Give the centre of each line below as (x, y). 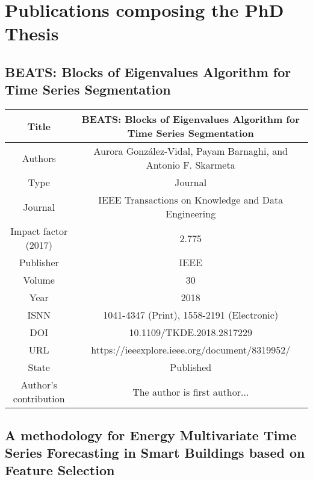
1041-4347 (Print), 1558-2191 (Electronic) (191, 315)
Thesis (32, 33)
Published (191, 367)
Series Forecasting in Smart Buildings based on (155, 452)
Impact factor (39, 231)
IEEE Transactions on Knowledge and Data (191, 200)
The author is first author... (191, 391)
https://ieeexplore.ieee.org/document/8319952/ (191, 350)
